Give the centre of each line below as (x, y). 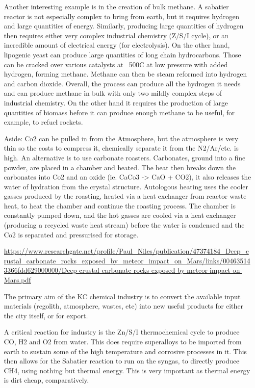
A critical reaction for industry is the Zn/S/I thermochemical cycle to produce (122, 332)
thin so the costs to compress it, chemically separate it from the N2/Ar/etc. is (121, 148)
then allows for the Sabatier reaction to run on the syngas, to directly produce (122, 361)
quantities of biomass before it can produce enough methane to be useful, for (119, 112)
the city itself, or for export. (46, 315)
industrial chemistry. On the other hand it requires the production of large (116, 102)
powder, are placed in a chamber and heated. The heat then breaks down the (120, 167)
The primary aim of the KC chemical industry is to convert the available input (122, 296)
